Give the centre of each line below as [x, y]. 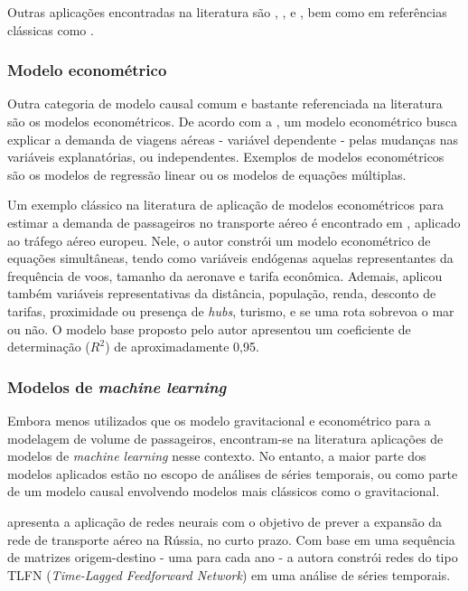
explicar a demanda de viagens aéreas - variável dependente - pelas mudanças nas [233, 139]
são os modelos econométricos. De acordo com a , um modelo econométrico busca [232, 121]
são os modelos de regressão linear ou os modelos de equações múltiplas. [207, 174]
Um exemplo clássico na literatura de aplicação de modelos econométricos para [226, 205]
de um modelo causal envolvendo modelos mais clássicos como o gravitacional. [224, 491]
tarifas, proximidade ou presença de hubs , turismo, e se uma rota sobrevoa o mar [231, 310]
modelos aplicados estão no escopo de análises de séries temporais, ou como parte [233, 473]
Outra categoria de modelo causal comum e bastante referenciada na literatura [225, 103]
